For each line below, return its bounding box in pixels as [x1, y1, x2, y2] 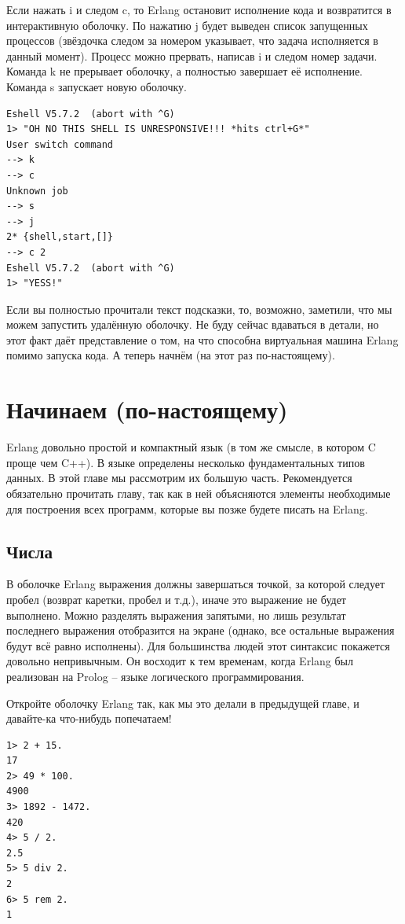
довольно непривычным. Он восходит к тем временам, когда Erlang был [6, 653, 353, 669]
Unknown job [6, 185, 68, 197]
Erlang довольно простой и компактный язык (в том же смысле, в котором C [6, 439, 376, 455]
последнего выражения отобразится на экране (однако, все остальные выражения [6, 622, 395, 639]
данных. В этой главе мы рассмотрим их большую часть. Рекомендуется [6, 469, 352, 486]
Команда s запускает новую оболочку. [6, 78, 187, 94]
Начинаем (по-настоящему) [6, 393, 288, 425]
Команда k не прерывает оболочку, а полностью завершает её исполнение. [6, 63, 363, 79]
